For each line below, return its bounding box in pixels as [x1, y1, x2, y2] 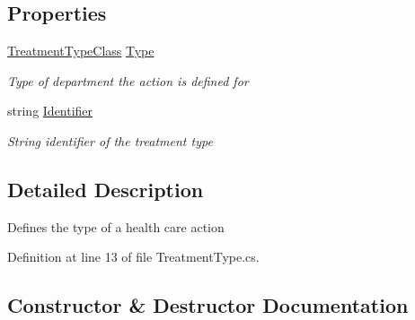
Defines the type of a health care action [7, 217, 225, 236]
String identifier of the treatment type [7, 131, 213, 150]
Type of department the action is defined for [7, 71, 249, 90]
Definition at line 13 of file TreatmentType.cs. [7, 247, 260, 266]
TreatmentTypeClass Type [7, 41, 155, 60]
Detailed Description [7, 175, 204, 203]
